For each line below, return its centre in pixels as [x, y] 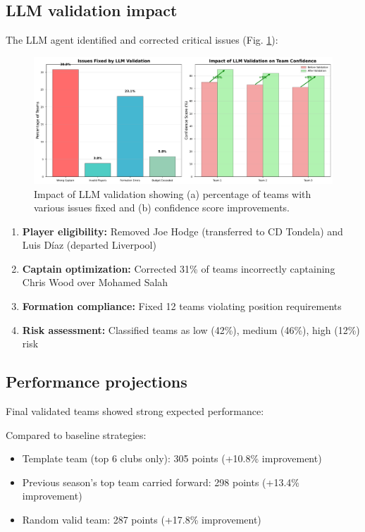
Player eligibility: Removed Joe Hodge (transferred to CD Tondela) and [182, 231]
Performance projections [97, 382]
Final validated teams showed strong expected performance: [135, 411]
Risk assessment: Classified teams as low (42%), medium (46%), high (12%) [191, 329]
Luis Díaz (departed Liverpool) [89, 245]
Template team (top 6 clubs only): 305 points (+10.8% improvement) [172, 458]
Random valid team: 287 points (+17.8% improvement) [142, 520]
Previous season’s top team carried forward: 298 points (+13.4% [161, 482]
